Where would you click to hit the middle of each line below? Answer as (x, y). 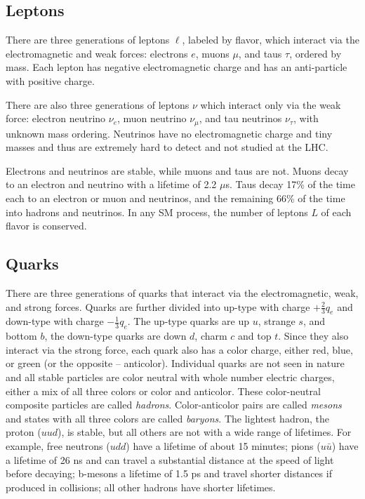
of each (336, 212)
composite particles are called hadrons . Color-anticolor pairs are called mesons (174, 405)
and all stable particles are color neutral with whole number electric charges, (170, 377)
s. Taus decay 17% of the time (290, 184)
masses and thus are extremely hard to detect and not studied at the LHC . (167, 147)
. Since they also (313, 336)
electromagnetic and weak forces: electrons (97, 53)
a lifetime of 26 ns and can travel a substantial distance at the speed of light (170, 459)
